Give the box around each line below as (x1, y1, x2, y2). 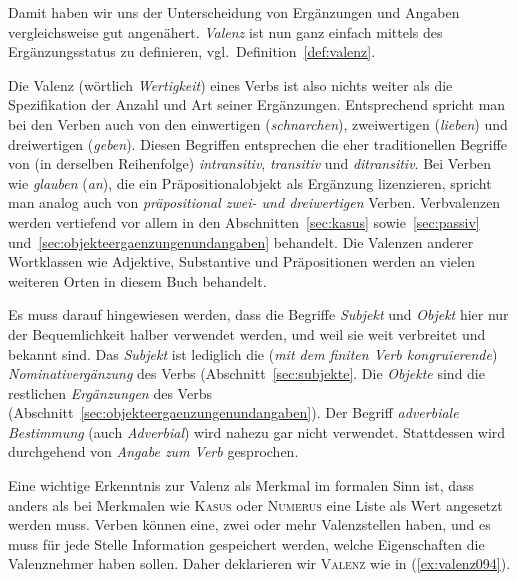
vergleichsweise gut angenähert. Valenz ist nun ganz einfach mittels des (8, 21, 443, 42)
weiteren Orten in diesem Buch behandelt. (8, 270, 267, 291)
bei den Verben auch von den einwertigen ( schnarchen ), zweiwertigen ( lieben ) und (8, 113, 508, 134)
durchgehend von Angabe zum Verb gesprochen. (8, 441, 299, 462)
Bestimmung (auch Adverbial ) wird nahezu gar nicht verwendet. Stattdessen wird (8, 421, 506, 442)
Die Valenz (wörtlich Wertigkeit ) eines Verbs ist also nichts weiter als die (8, 74, 453, 95)
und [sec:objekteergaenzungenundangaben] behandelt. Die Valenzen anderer (8, 231, 474, 252)
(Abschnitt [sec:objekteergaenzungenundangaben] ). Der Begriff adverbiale (8, 402, 459, 423)
